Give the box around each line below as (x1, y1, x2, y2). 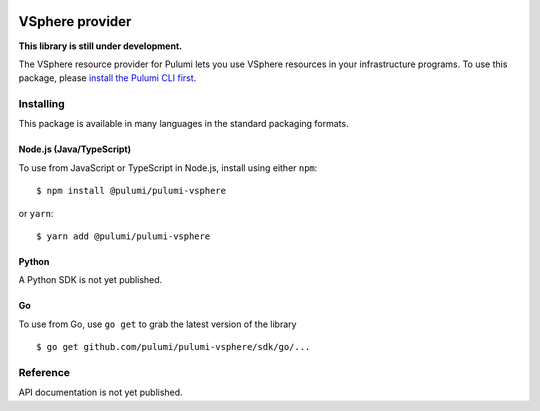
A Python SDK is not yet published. (18, 274, 163, 286)
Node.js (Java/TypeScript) (18, 143, 132, 155)
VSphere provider (18, 13, 132, 30)
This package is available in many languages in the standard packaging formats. (18, 118, 349, 130)
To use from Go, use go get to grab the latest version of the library (18, 318, 297, 330)
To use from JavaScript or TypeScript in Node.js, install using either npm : (18, 161, 318, 174)
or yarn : (18, 207, 54, 219)
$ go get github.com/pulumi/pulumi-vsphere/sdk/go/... (36, 341, 311, 353)
